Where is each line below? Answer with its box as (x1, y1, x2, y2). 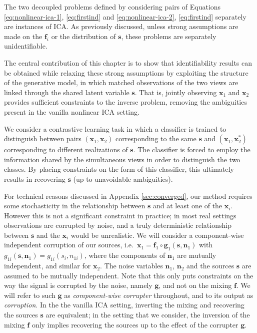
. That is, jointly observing (134, 87, 217, 97)
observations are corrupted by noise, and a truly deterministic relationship (4, 220, 231, 230)
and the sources (186, 260, 234, 271)
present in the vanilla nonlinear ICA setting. (4, 106, 139, 117)
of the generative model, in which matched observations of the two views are (4, 77, 238, 88)
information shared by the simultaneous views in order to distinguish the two (4, 154, 240, 164)
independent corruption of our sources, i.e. (4, 239, 133, 250)
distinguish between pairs (4, 133, 81, 144)
